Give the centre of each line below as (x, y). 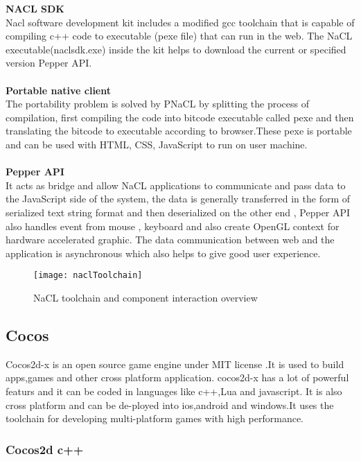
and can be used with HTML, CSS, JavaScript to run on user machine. (157, 144)
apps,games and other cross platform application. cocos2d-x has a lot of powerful (177, 377)
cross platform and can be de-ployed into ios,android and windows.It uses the (170, 405)
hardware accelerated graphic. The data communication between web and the (170, 240)
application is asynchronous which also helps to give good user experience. (163, 253)
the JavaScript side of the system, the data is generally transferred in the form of (178, 199)
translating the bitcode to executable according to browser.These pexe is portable (179, 131)
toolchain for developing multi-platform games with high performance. (155, 418)
